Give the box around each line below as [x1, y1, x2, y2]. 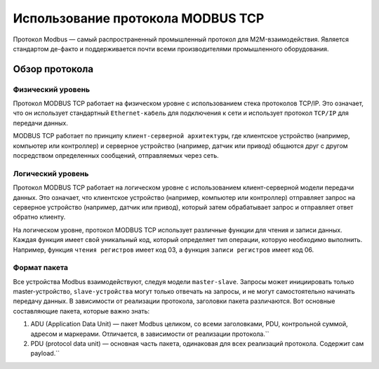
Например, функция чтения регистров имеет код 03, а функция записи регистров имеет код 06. [13, 246, 314, 254]
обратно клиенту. [13, 213, 66, 221]
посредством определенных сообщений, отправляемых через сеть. [13, 152, 219, 160]
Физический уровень [13, 84, 91, 94]
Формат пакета [13, 263, 69, 273]
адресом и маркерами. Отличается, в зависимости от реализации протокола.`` [30, 330, 270, 338]
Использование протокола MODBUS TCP [13, 11, 265, 26]
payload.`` [30, 349, 60, 358]
